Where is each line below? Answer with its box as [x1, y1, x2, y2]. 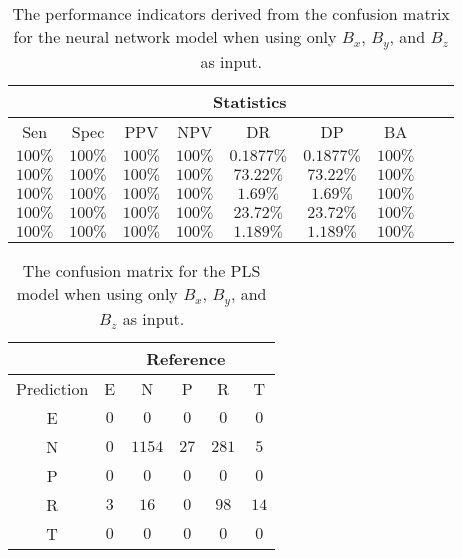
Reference [146, 346, 226, 370]
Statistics [213, 89, 287, 113]
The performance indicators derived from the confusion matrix [12, 2, 450, 25]
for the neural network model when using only [13, 25, 337, 48]
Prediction [16, 376, 89, 400]
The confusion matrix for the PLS [22, 258, 261, 282]
